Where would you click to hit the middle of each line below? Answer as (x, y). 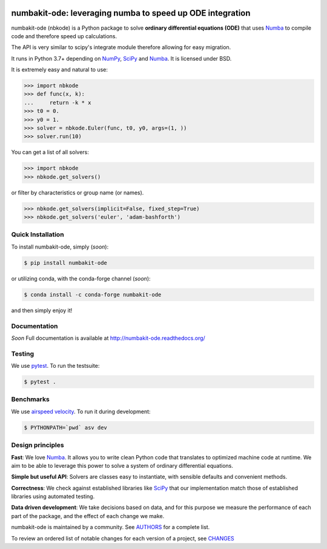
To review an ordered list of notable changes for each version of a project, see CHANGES (123, 538)
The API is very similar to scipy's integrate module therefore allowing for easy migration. (121, 47)
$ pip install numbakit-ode (65, 263)
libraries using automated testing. (53, 496)
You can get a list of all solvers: (50, 152)
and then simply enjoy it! (42, 310)
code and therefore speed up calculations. (64, 36)
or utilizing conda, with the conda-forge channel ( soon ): (81, 278)
